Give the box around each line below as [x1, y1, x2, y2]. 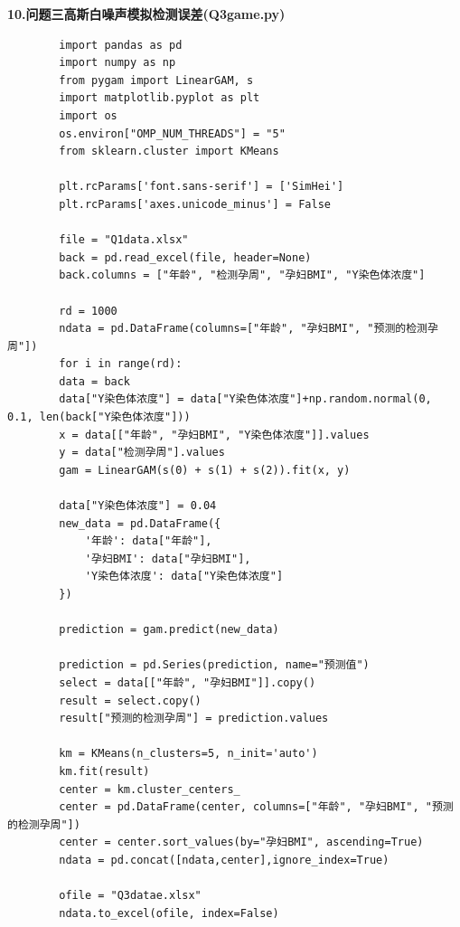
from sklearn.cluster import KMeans [59, 145, 279, 158]
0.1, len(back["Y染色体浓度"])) [7, 411, 191, 424]
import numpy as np [59, 56, 176, 70]
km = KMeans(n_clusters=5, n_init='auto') [59, 747, 318, 761]
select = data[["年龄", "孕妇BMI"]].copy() [59, 676, 316, 689]
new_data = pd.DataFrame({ [59, 516, 221, 530]
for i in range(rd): [59, 357, 183, 371]
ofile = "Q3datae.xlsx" [59, 889, 202, 903]
